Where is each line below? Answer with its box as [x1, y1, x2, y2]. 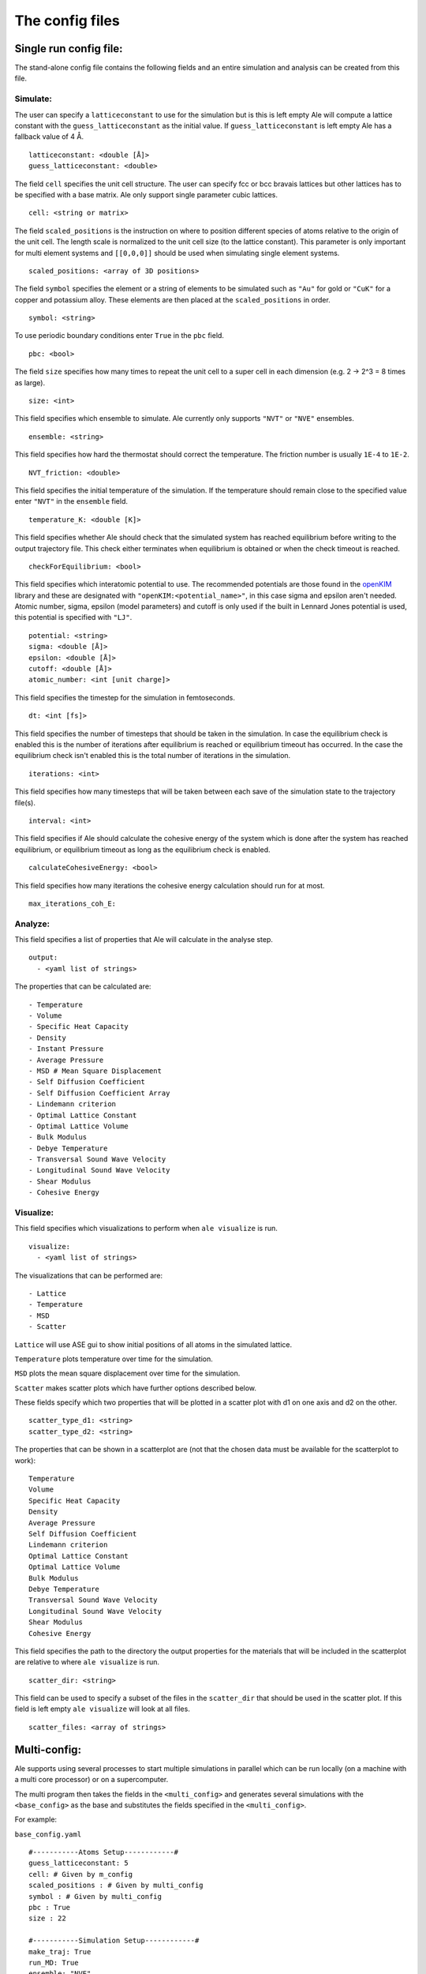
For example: [14, 1815, 58, 1824]
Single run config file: [14, 42, 123, 55]
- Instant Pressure [28, 1045, 104, 1053]
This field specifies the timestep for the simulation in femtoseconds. [14, 692, 236, 702]
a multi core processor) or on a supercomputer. [14, 1775, 169, 1784]
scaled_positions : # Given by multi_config [28, 1881, 204, 1890]
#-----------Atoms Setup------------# [28, 1848, 179, 1857]
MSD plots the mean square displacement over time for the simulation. [14, 1368, 241, 1378]
